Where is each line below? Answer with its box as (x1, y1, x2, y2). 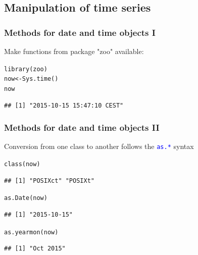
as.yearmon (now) (4, 228, 59, 236)
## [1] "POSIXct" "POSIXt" (4, 177, 94, 184)
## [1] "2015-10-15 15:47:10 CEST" (4, 101, 124, 109)
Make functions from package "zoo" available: (4, 46, 144, 56)
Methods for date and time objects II (4, 121, 160, 134)
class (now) (4, 161, 40, 168)
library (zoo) (4, 65, 47, 73)
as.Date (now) (4, 194, 47, 202)
